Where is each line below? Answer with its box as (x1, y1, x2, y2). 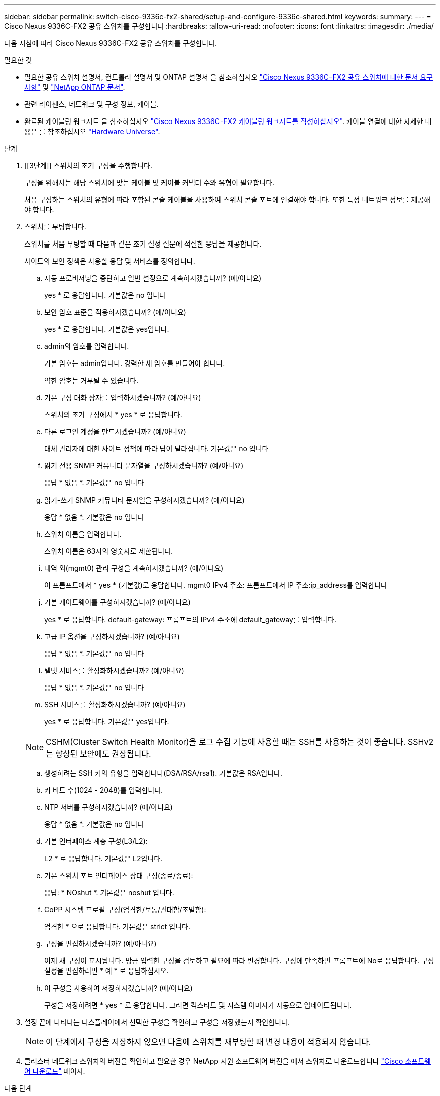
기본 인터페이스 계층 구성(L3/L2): (44, 837, 148, 845)
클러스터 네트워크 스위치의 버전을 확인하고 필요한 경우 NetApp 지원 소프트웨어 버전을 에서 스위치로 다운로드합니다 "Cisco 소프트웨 (24, 1057, 431, 1065)
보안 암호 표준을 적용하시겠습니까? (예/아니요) (44, 308, 186, 316)
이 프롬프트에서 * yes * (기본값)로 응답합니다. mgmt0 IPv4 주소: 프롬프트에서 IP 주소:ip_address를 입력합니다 (44, 581, 388, 589)
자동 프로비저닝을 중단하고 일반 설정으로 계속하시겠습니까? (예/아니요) (44, 274, 262, 282)
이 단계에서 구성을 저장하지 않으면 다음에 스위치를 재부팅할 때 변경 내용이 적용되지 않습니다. (46, 1037, 371, 1047)
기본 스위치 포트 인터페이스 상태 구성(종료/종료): (44, 871, 193, 880)
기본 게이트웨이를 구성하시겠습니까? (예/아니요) (44, 598, 191, 606)
